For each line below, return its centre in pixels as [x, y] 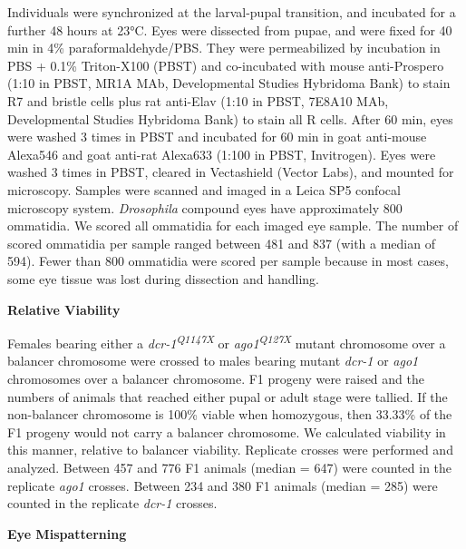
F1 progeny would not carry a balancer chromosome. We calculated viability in [227, 431]
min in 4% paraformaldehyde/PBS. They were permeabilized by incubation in [224, 48]
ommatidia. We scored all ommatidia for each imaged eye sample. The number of [233, 225]
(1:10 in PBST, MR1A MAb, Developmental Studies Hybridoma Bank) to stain [229, 83]
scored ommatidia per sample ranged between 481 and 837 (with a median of [221, 243]
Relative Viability [64, 309]
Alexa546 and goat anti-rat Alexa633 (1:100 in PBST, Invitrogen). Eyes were [222, 154]
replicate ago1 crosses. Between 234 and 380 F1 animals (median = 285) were [223, 485]
